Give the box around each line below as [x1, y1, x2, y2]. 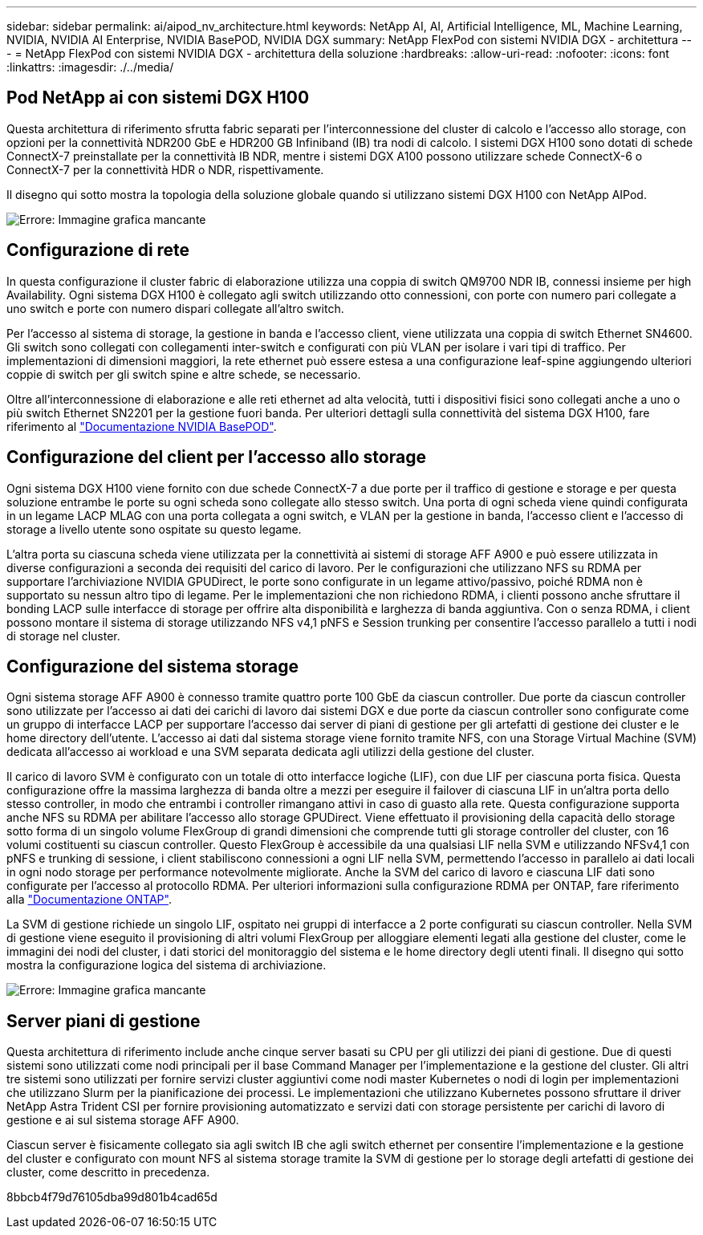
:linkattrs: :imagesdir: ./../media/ [6, 60, 174, 74]
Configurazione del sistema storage [6, 656, 299, 676]
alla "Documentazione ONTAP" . [6, 892, 172, 907]
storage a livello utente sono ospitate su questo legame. [6, 522, 302, 536]
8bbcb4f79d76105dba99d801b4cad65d [6, 1190, 217, 1205]
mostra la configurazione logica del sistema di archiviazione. [6, 958, 327, 973]
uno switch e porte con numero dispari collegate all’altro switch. [6, 301, 344, 315]
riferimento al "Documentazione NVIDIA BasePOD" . [6, 419, 277, 433]
